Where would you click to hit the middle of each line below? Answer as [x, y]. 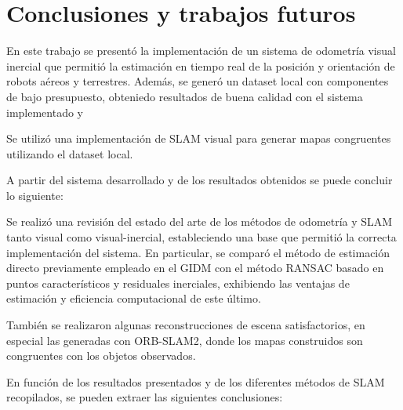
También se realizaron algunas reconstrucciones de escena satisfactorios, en [186, 325]
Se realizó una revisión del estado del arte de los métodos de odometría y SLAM [200, 221]
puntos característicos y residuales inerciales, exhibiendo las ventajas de [178, 283]
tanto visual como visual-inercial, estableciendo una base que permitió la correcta [201, 237]
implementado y [45, 112]
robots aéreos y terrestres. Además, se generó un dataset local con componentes [198, 81]
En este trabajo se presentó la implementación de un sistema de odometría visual [201, 51]
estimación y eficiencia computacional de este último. [134, 298]
